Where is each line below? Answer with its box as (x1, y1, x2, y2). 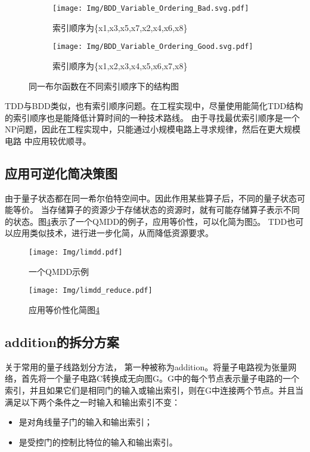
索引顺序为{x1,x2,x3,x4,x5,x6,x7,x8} (52, 59, 188, 72)
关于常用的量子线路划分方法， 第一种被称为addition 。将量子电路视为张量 (5, 360, 289, 373)
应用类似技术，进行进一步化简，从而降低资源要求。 (13, 227, 213, 239)
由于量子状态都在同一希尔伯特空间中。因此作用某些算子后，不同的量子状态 (5, 191, 297, 204)
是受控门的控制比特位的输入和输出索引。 (18, 435, 178, 448)
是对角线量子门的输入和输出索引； (18, 416, 153, 428)
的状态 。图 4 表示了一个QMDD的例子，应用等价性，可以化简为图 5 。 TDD (5, 215, 287, 227)
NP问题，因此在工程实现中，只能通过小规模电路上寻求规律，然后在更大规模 (5, 123, 301, 135)
